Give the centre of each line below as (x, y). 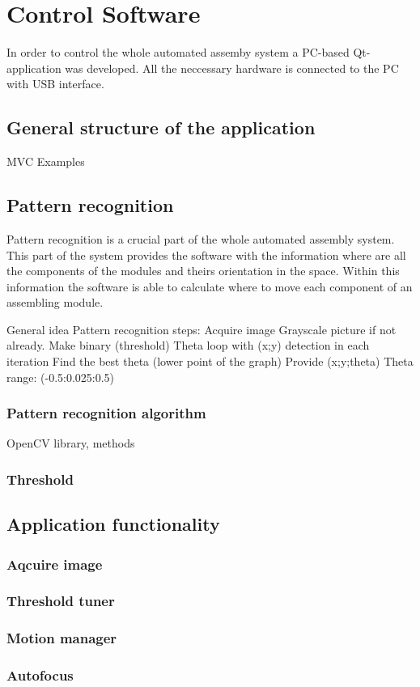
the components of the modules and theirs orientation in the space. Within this (203, 271)
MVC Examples (46, 161)
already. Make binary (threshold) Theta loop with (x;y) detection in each (188, 345)
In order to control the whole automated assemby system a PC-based (178, 52)
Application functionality (113, 524)
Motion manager (62, 638)
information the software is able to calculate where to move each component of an (210, 286)
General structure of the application (161, 127)
